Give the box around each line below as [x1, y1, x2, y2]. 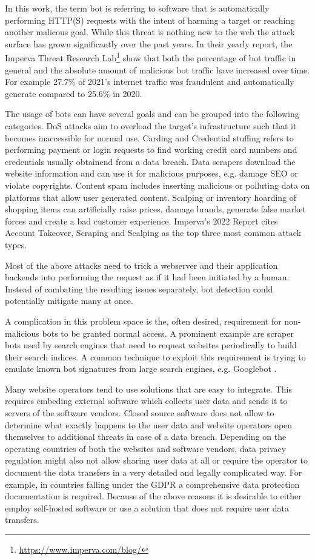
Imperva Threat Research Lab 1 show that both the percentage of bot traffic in [5, 50, 296, 64]
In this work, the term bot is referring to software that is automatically [5, 2, 270, 14]
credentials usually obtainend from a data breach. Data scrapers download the [5, 155, 296, 167]
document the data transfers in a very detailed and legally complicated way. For [5, 466, 302, 479]
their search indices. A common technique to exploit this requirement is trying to [5, 350, 306, 363]
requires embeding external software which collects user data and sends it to [5, 394, 288, 407]
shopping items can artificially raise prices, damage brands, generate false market [5, 203, 306, 215]
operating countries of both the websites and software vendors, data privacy [5, 442, 287, 454]
